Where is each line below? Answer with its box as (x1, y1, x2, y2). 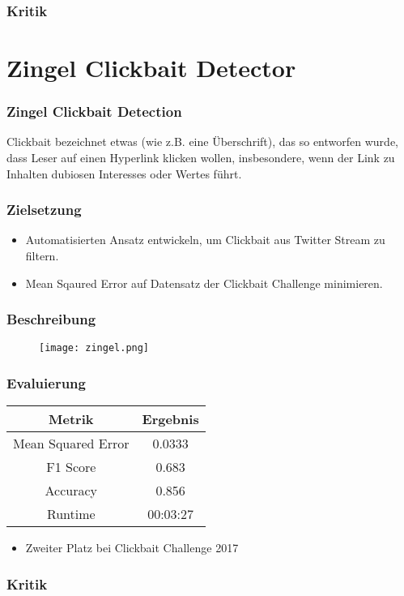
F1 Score (46, 457, 96, 477)
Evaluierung (6, 373, 86, 393)
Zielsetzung (6, 199, 82, 220)
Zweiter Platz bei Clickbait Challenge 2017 (25, 539, 239, 556)
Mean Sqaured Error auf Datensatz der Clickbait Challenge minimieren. (25, 274, 383, 291)
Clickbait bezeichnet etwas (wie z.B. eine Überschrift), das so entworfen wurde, (6, 133, 398, 150)
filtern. (25, 247, 59, 264)
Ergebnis (142, 409, 199, 429)
